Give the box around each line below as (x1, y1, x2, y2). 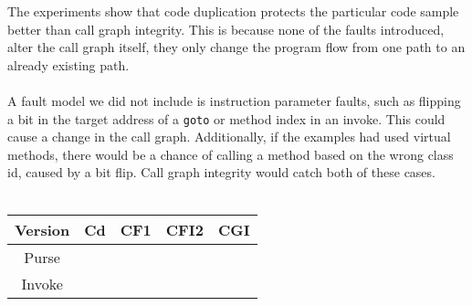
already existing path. (7, 55, 130, 74)
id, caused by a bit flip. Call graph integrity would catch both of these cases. (7, 163, 435, 182)
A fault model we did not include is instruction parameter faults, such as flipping (7, 90, 461, 110)
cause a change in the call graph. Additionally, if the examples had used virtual (7, 127, 451, 146)
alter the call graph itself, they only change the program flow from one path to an (7, 37, 466, 57)
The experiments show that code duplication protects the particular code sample (7, 2, 459, 20)
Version (15, 218, 70, 240)
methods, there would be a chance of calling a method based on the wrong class (7, 144, 454, 164)
